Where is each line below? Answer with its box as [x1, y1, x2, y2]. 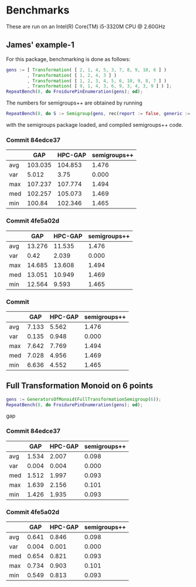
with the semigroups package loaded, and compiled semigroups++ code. [6, 122, 184, 128]
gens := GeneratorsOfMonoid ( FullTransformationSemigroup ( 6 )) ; [6, 396, 161, 402]
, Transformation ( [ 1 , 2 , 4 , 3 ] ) [27, 72, 117, 78]
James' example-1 [6, 40, 75, 50]
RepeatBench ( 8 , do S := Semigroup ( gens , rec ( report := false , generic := [6, 111, 191, 117]
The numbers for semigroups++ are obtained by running [6, 99, 143, 106]
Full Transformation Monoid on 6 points [6, 381, 154, 391]
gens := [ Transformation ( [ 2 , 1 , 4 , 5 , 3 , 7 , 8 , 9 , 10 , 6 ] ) [6, 67, 167, 73]
